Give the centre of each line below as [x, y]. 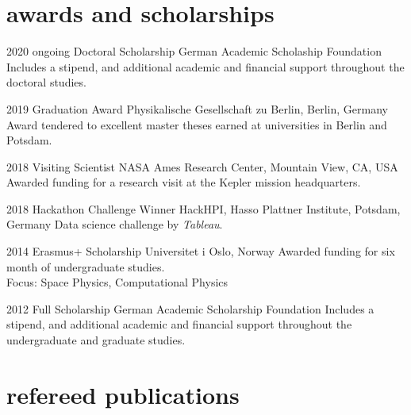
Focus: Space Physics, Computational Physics [117, 282]
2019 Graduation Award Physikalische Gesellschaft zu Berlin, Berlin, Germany [197, 108]
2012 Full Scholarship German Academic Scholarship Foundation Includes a [190, 308]
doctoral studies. [46, 82]
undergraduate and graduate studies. [96, 340]
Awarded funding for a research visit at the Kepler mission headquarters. [184, 182]
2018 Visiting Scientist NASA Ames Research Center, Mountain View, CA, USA [202, 166]
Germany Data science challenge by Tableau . [115, 224]
